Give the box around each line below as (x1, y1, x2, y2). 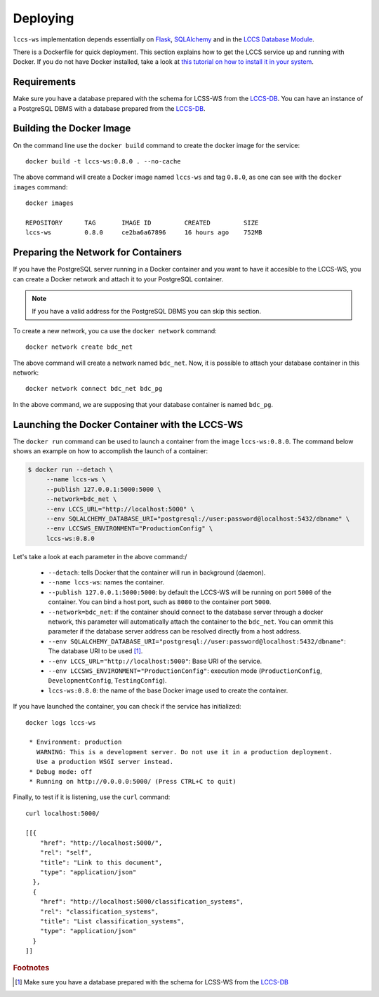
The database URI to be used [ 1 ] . (48, 647, 143, 655)
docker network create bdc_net (25, 343, 133, 351)
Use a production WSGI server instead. (36, 758, 174, 766)
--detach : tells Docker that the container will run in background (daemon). (48, 568, 266, 577)
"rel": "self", (39, 849, 93, 857)
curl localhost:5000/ (25, 809, 100, 817)
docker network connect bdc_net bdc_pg (25, 384, 163, 393)
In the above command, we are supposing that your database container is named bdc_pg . (13, 400, 274, 408)
